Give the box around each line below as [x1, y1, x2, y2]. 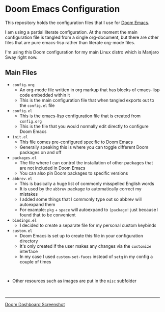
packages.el [12, 156, 37, 160]
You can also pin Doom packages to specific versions [19, 170, 128, 176]
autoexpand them [19, 201, 55, 207]
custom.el [12, 228, 33, 234]
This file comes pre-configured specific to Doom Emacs [19, 139, 133, 145]
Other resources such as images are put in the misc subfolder [12, 278, 137, 284]
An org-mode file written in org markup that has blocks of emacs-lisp [19, 87, 160, 93]
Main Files [5, 69, 37, 77]
